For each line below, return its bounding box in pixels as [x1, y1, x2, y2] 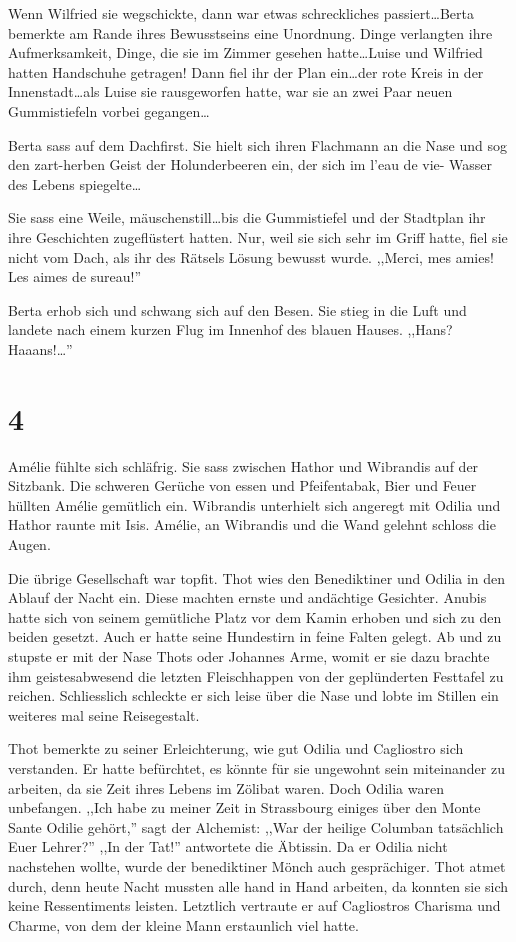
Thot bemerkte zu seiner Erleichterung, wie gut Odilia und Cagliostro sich [8, 738, 464, 759]
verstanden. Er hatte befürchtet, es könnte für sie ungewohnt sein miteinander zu [8, 757, 505, 778]
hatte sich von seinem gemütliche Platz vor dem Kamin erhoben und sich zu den [8, 606, 502, 627]
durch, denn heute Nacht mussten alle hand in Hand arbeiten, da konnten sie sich [8, 875, 509, 896]
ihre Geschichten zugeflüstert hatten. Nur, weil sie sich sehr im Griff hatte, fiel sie [8, 226, 508, 247]
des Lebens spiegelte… [8, 173, 142, 194]
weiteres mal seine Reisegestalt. [8, 704, 200, 725]
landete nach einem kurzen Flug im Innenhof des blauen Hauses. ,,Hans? [8, 319, 453, 340]
